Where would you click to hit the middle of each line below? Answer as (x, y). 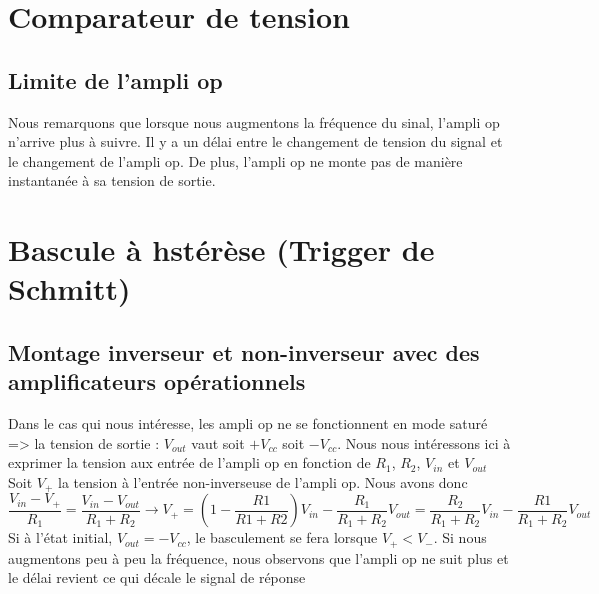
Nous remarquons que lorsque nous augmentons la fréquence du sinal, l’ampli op (254, 121)
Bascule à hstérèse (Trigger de (221, 249)
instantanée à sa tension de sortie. (112, 180)
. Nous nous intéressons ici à (424, 442)
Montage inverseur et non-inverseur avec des (244, 351)
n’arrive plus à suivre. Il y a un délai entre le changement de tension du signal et (255, 141)
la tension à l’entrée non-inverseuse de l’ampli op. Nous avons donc (263, 481)
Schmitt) (69, 288)
